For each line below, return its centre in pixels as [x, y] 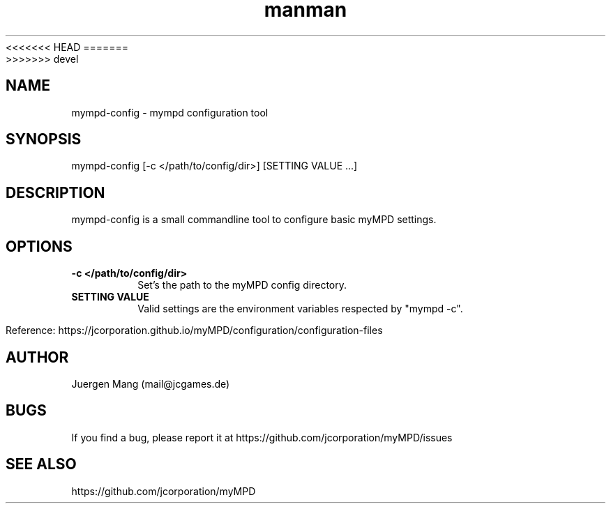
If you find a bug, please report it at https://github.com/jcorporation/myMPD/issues [262, 437]
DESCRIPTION [55, 192]
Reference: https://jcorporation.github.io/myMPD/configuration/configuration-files [194, 331]
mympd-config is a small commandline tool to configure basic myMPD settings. [254, 220]
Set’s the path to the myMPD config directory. [242, 285]
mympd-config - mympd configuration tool [170, 112]
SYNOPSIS [44, 139]
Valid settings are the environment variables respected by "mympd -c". [300, 309]
